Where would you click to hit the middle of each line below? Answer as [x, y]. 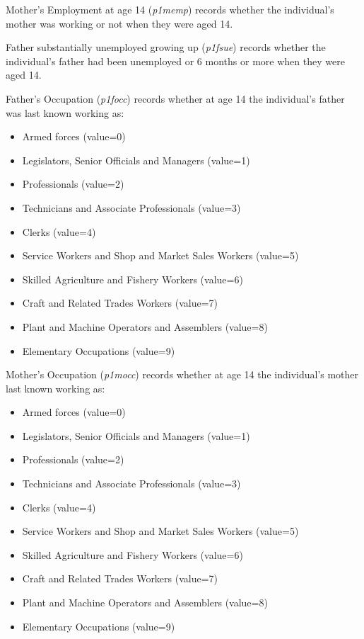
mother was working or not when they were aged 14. [119, 23]
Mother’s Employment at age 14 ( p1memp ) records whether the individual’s [170, 9]
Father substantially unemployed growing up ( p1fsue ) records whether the [166, 47]
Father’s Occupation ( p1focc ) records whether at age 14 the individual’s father [175, 98]
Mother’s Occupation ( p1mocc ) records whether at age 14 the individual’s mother [182, 374]
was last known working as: [65, 112]
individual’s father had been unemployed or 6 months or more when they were [175, 61]
